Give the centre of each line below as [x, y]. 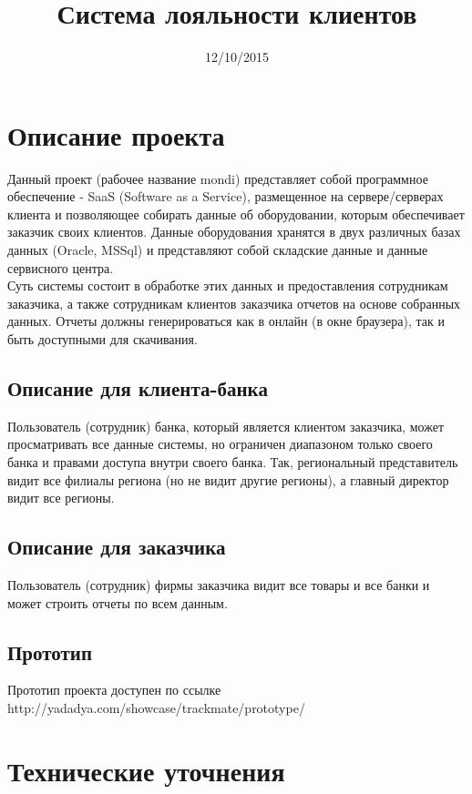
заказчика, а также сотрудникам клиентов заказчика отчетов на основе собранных [234, 303]
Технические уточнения [146, 770]
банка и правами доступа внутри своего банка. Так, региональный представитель [233, 461]
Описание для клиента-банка [138, 387]
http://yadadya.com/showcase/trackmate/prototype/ [156, 707]
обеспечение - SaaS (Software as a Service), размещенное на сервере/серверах [226, 196]
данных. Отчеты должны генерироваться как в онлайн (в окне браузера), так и [226, 321]
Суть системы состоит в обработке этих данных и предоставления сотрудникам [228, 285]
